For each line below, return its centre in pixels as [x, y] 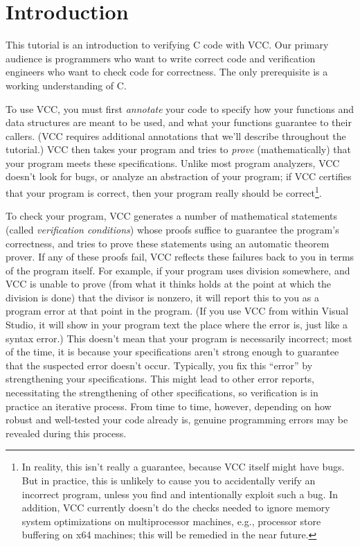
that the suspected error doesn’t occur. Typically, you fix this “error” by [159, 365]
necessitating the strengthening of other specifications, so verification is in [162, 393]
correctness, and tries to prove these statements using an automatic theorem [168, 243]
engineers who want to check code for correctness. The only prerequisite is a [167, 72]
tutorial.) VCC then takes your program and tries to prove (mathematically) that [179, 149]
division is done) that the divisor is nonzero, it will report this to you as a [162, 297]
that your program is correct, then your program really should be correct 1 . [164, 192]
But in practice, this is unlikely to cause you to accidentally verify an [169, 480]
